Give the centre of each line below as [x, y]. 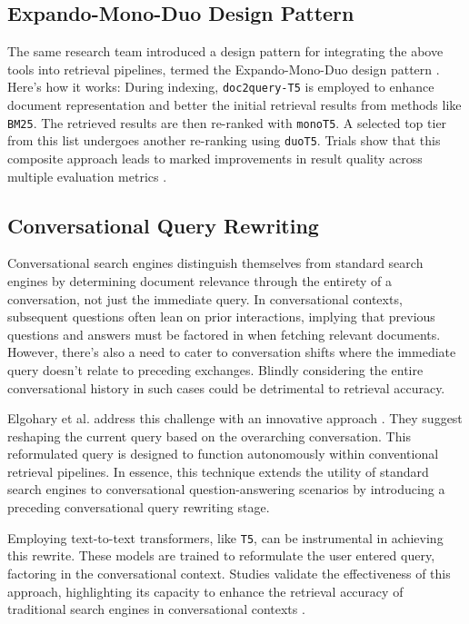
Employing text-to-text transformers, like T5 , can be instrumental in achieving [225, 537]
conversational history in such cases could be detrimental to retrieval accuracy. [226, 387]
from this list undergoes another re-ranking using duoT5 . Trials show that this [224, 140]
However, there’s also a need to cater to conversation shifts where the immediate [232, 352]
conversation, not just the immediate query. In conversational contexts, [205, 298]
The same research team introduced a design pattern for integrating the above [225, 51]
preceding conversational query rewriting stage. [139, 507]
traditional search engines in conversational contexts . [156, 609]
